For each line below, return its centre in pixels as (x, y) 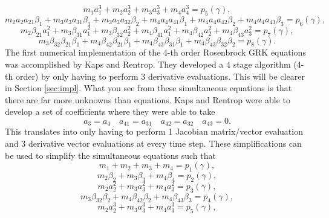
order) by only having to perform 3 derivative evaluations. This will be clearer (160, 76)
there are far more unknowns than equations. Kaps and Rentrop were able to (148, 99)
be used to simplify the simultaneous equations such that (110, 155)
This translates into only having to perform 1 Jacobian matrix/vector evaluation (154, 131)
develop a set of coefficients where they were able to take (110, 111)
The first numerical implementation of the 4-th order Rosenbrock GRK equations (155, 52)
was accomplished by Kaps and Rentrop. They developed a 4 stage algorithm (148, 64)
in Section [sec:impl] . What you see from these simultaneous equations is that (148, 88)
